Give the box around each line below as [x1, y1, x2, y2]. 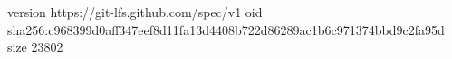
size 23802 [7, 38, 63, 56]
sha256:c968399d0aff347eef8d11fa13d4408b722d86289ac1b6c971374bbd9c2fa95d [7, 20, 445, 38]
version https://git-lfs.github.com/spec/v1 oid [7, 3, 263, 21]
